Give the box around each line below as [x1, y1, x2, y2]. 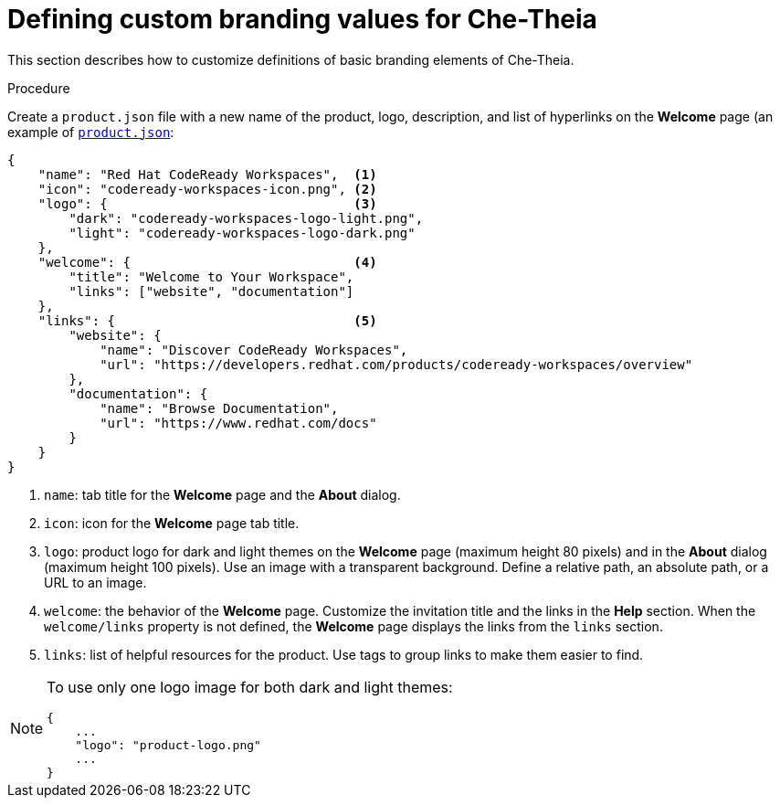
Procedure [7, 79, 70, 96]
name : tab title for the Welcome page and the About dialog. [44, 486, 401, 503]
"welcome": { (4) [37, 254, 377, 270]
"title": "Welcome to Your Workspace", [69, 269, 354, 284]
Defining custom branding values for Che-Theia [7, 4, 597, 35]
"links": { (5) [37, 312, 377, 328]
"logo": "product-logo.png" [75, 737, 261, 752]
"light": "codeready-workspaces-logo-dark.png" [69, 225, 416, 240]
